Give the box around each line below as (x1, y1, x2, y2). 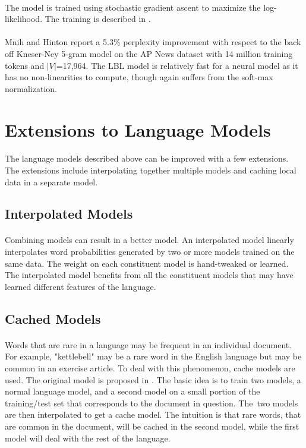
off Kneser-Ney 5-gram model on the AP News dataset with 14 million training (5, 47, 293, 59)
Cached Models (5, 309, 101, 327)
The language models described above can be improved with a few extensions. (5, 152, 289, 165)
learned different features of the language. (5, 280, 156, 292)
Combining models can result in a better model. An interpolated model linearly (5, 234, 294, 246)
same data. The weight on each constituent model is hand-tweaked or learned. (5, 257, 289, 269)
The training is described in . (45, 12, 151, 25)
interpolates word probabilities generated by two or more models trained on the (5, 245, 295, 258)
